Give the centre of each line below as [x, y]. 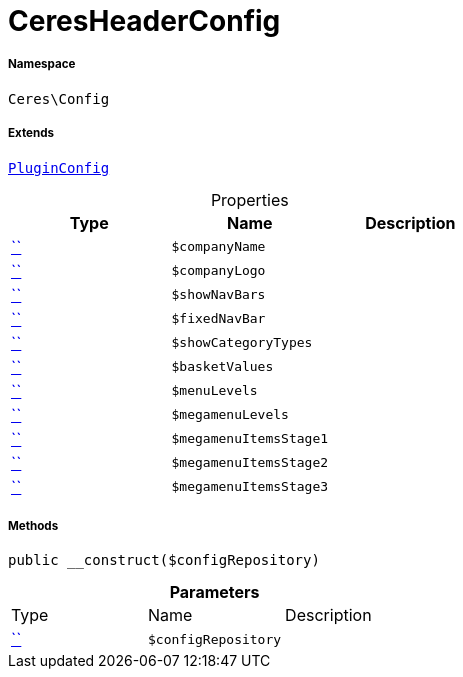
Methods [33, 525]
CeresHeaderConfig [144, 21]
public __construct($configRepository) [164, 560]
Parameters [214, 592]
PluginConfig [59, 167]
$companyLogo [218, 271]
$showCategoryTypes [242, 343]
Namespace [42, 64]
